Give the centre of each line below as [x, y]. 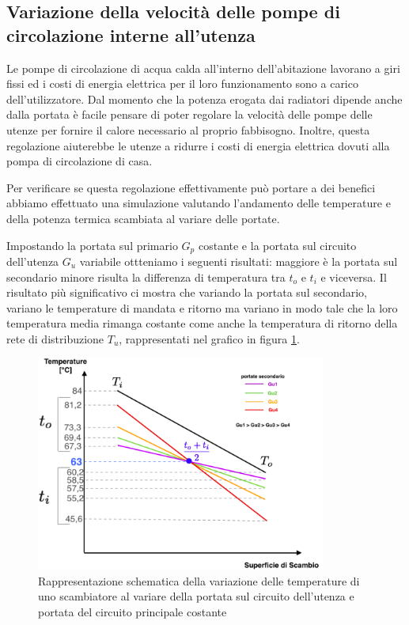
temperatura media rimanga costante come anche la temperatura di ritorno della [202, 323]
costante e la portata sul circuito [277, 245]
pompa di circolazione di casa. [80, 161]
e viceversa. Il [354, 277]
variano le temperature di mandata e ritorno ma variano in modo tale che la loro [202, 307]
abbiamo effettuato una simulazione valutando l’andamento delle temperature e [199, 203]
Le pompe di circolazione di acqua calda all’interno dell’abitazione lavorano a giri [203, 68]
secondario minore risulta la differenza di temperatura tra [146, 277]
